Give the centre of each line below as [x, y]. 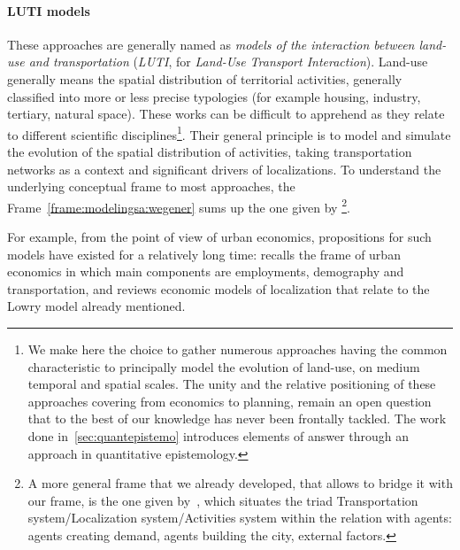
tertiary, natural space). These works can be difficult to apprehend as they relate [226, 114]
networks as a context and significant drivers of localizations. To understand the [224, 169]
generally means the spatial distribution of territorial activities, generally [205, 78]
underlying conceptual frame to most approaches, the [151, 186]
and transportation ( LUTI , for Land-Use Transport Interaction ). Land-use [228, 62]
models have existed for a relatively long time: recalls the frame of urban [204, 254]
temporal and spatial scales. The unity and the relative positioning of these [232, 384]
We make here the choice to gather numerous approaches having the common [238, 349]
